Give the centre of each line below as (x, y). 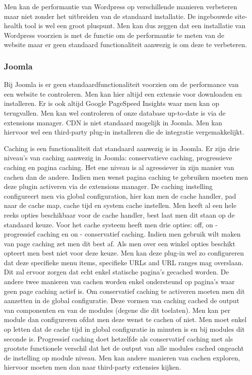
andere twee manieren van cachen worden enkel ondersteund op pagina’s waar (119, 281)
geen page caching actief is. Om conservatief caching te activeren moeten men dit (125, 291)
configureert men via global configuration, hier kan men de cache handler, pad (120, 196)
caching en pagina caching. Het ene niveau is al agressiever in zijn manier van (119, 167)
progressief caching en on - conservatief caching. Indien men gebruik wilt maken (122, 234)
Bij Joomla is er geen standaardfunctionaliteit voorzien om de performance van (121, 84)
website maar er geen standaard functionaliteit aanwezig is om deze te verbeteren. (126, 44)
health (13, 26)
